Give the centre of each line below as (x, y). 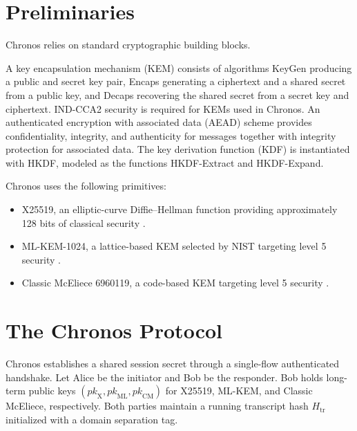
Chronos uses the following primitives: (86, 186)
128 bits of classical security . (84, 222)
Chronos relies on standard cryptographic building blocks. (128, 45)
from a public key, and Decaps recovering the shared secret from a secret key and (177, 94)
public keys (52, 391)
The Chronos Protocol (114, 330)
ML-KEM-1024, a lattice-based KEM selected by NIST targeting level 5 (174, 246)
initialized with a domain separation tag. (92, 419)
